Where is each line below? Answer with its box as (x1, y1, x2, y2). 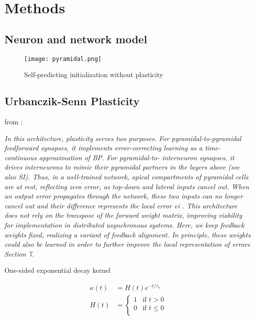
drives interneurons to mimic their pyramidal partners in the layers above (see (4, 162, 240, 172)
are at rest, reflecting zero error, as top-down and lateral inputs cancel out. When (4, 181, 249, 191)
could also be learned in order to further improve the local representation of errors (4, 239, 250, 249)
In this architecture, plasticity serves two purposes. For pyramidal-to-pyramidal (4, 133, 242, 143)
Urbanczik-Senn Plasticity (4, 93, 140, 109)
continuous (4, 152, 37, 162)
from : (4, 116, 23, 127)
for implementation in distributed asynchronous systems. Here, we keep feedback (4, 219, 245, 230)
